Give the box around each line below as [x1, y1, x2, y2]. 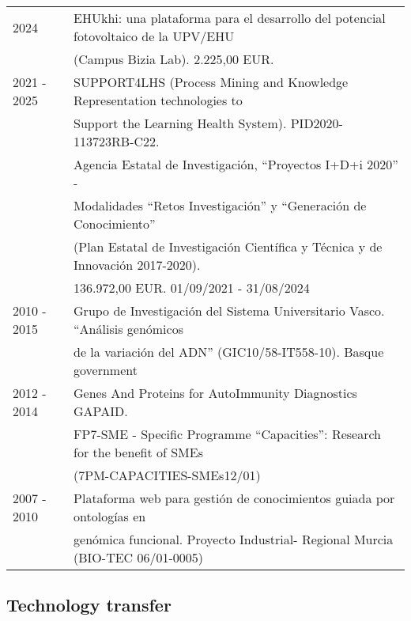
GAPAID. [74, 402, 128, 420]
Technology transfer [6, 593, 172, 617]
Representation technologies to [74, 91, 243, 109]
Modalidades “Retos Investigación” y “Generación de [74, 196, 367, 214]
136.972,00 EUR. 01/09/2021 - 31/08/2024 [74, 278, 310, 297]
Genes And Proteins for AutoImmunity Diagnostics [74, 384, 357, 402]
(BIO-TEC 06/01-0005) [74, 548, 204, 566]
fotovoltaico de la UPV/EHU [74, 27, 235, 45]
